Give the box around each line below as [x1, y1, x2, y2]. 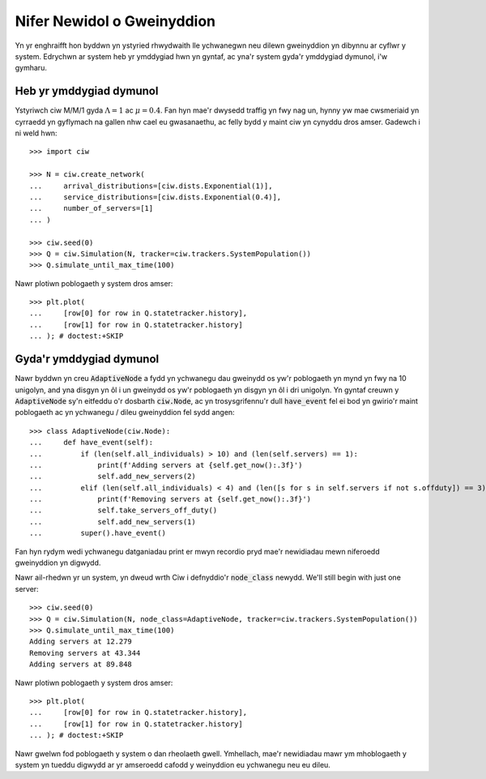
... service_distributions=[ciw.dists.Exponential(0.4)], [29, 192, 282, 202]
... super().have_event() [29, 529, 166, 538]
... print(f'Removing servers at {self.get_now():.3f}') [29, 494, 312, 504]
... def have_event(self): [29, 438, 154, 447]
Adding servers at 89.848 [29, 660, 133, 669]
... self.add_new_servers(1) [29, 517, 196, 526]
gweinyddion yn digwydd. [15, 558, 101, 567]
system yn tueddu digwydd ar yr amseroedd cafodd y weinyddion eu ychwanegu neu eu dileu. [15, 760, 331, 769]
